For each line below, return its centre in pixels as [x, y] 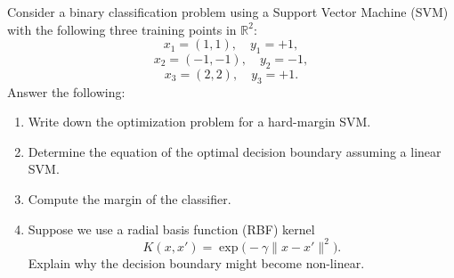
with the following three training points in [122, 29]
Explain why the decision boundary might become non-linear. [196, 262]
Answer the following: [66, 91]
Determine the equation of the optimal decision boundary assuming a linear [235, 151]
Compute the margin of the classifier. [130, 198]
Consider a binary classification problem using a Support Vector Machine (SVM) [228, 12]
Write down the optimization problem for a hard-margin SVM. [199, 122]
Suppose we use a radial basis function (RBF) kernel [171, 229]
